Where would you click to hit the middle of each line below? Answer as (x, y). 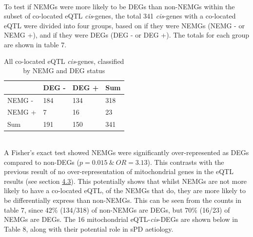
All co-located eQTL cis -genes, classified (64, 61)
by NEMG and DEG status (64, 70)
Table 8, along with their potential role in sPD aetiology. (89, 228)
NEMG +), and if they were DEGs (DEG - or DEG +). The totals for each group (126, 35)
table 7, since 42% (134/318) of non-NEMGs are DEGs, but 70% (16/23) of (117, 209)
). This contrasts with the (186, 162)
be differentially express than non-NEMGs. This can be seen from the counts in (123, 200)
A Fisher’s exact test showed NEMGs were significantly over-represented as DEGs (126, 152)
